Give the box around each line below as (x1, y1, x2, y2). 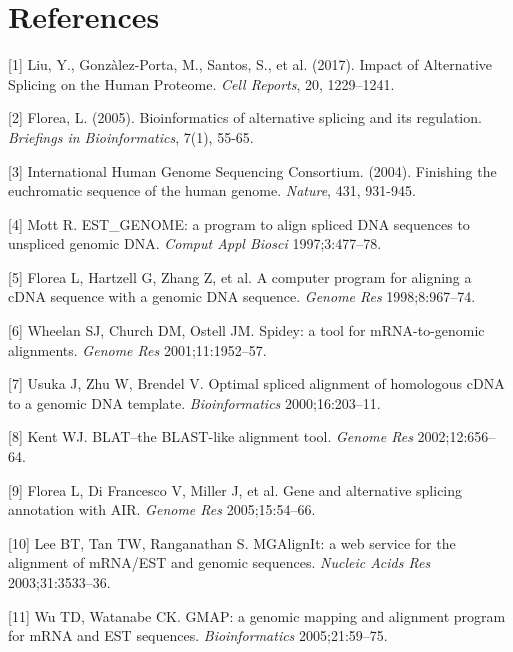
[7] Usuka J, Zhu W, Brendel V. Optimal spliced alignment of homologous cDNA (8, 373, 505, 394)
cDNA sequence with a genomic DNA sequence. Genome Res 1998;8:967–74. (8, 286, 476, 307)
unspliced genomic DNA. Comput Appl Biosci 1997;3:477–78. (8, 233, 382, 254)
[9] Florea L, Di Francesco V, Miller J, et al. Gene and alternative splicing (8, 479, 463, 500)
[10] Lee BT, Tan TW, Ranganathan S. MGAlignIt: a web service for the (8, 532, 456, 553)
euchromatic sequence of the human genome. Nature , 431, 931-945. (8, 180, 416, 201)
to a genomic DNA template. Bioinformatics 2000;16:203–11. (8, 392, 381, 413)
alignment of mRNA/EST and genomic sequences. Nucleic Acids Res (8, 552, 431, 573)
